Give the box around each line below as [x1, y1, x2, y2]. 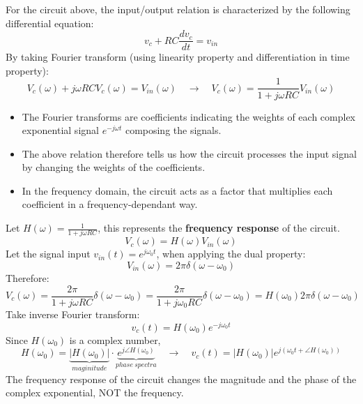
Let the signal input [6, 246, 91, 261]
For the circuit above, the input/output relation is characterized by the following [6, 2, 350, 16]
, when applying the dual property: [156, 246, 306, 261]
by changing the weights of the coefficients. [22, 160, 206, 174]
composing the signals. [125, 123, 222, 137]
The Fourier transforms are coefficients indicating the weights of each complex [22, 109, 356, 124]
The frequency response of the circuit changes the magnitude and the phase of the [6, 371, 357, 386]
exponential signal [22, 123, 99, 137]
